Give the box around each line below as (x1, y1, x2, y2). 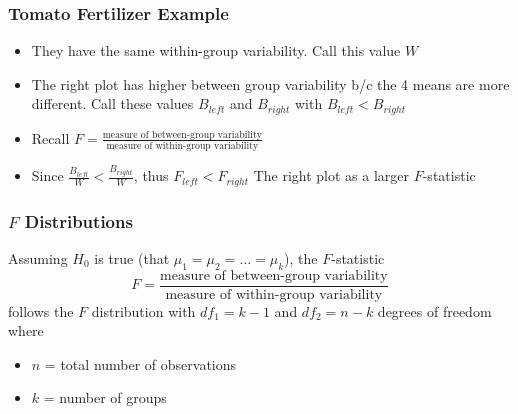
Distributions (24, 208, 133, 233)
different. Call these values (31, 93, 194, 114)
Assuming (8, 247, 68, 268)
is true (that (94, 247, 170, 268)
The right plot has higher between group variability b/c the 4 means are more (31, 73, 510, 94)
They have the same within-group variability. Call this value (31, 40, 401, 61)
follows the (8, 300, 74, 321)
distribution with (91, 300, 196, 321)
